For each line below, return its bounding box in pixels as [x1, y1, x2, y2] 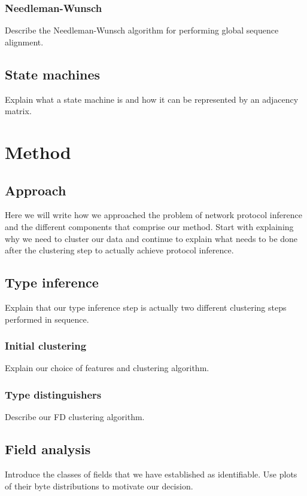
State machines [5, 65, 101, 83]
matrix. [5, 105, 32, 117]
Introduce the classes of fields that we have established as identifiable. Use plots [5, 467, 297, 480]
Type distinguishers [5, 387, 102, 402]
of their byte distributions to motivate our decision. [5, 479, 193, 492]
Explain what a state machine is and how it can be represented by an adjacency [5, 93, 299, 105]
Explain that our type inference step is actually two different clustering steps [5, 301, 287, 313]
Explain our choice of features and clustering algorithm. [5, 362, 209, 374]
